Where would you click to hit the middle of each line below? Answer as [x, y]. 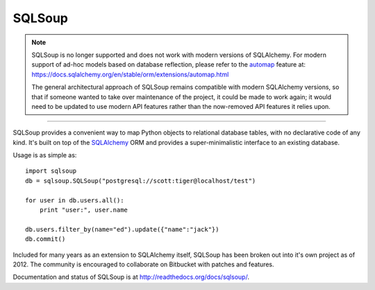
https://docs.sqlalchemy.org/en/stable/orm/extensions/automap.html [130, 74]
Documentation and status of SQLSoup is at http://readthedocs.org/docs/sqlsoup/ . [131, 277]
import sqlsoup [51, 171]
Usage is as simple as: [45, 155]
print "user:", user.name [84, 210]
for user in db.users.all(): [75, 200]
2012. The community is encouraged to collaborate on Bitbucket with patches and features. [143, 264]
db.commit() [45, 239]
